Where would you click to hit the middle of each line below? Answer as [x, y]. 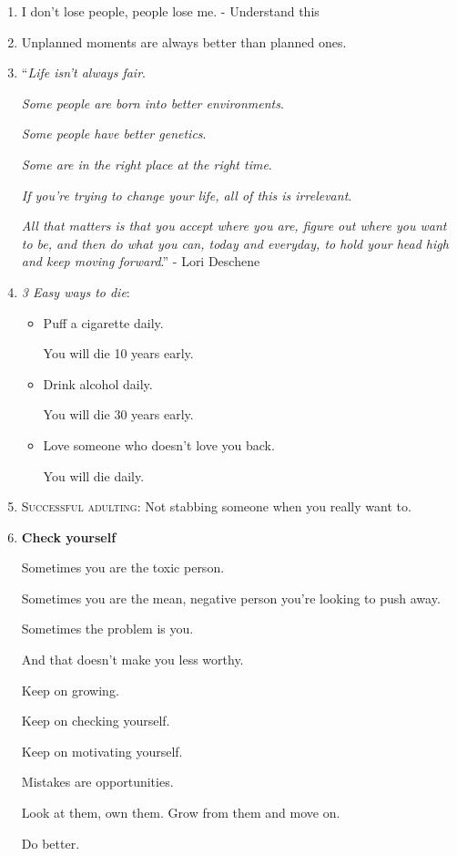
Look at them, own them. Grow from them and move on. [181, 813]
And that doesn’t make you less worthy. [132, 660]
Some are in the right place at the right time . [147, 164]
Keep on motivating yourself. [102, 751]
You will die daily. [94, 475]
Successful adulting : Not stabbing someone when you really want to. [216, 506]
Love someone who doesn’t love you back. [159, 444]
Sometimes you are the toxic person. [123, 567]
